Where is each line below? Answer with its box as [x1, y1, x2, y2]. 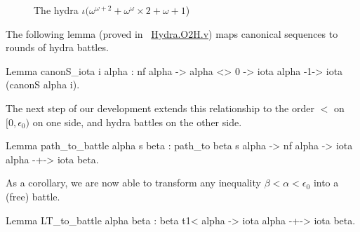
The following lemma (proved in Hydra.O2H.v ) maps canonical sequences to [6, 26, 338, 41]
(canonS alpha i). [6, 77, 80, 92]
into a [313, 175, 339, 190]
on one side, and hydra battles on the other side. [32, 114, 242, 129]
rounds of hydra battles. [6, 40, 109, 55]
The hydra [34, 3, 79, 17]
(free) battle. [6, 189, 60, 203]
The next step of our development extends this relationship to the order [6, 100, 314, 115]
